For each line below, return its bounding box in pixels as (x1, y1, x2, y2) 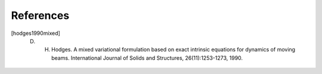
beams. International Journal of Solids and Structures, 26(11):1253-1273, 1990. (51, 54, 243, 62)
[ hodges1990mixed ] (11, 30, 61, 37)
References (11, 9, 70, 22)
